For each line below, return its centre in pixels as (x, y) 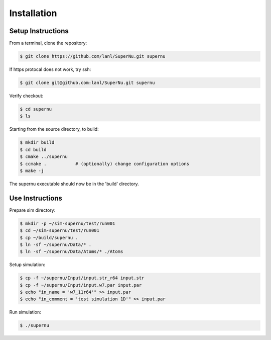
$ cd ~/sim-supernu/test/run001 (60, 231)
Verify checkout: (26, 96)
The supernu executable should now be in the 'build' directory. (74, 184)
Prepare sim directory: (32, 210)
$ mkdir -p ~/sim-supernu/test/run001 (67, 223)
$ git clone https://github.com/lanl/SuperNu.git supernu (93, 56)
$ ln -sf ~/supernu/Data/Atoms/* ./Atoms (72, 252)
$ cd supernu (36, 109)
